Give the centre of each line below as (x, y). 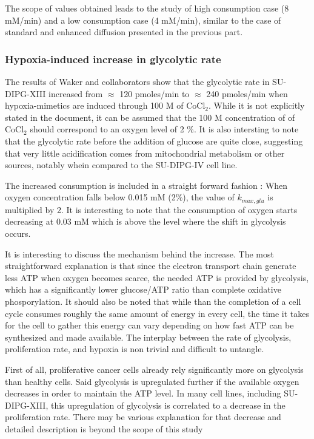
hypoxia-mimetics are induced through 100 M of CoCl (105, 105)
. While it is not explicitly (257, 105)
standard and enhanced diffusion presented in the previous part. (124, 32)
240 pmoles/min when (247, 93)
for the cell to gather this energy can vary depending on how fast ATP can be (149, 325)
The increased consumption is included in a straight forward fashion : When (146, 185)
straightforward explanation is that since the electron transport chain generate (151, 266)
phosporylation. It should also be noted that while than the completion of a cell (153, 301)
